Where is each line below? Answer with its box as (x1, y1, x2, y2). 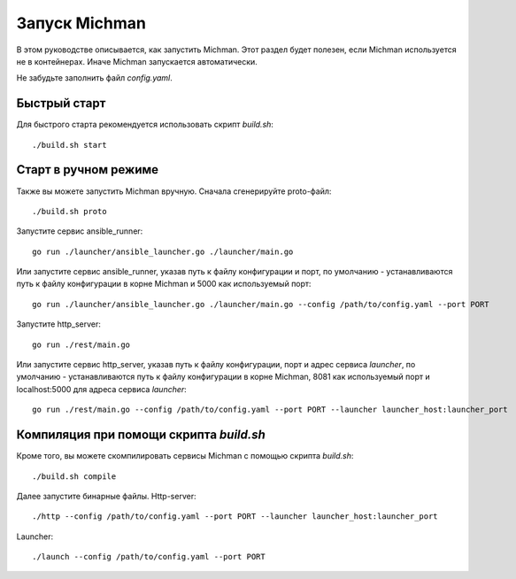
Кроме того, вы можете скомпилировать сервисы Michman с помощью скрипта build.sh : (16, 451, 354, 461)
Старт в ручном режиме (16, 162, 159, 177)
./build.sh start (32, 140, 107, 150)
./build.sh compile (32, 471, 117, 482)
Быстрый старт (16, 96, 106, 111)
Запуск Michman (16, 13, 146, 33)
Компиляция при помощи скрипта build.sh (16, 428, 266, 443)
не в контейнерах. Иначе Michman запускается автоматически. (16, 56, 258, 66)
